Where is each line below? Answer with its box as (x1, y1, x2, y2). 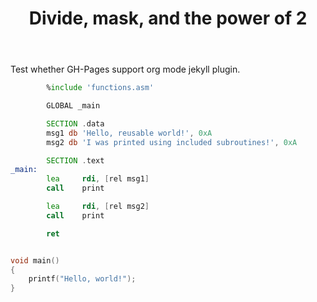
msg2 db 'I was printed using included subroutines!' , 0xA (46, 137, 298, 147)
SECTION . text (46, 155, 105, 166)
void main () (10, 255, 60, 266)
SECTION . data (46, 118, 105, 129)
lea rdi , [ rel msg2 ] (46, 202, 150, 212)
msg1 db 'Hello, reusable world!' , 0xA (46, 128, 213, 138)
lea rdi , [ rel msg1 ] (46, 174, 150, 184)
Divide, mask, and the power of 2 (28, 7, 308, 30)
